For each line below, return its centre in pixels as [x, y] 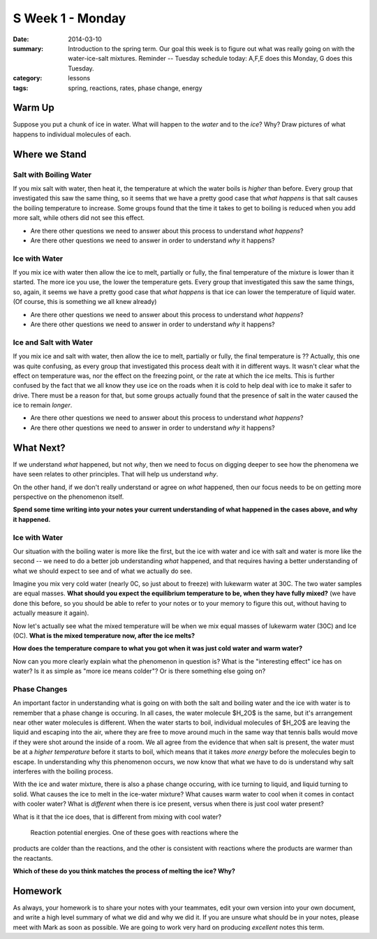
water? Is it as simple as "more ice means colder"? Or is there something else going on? [139, 671]
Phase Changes [40, 689]
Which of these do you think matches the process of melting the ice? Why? [124, 871]
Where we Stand [50, 154]
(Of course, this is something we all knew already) [85, 302]
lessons [79, 78]
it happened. [32, 519]
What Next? [39, 447]
